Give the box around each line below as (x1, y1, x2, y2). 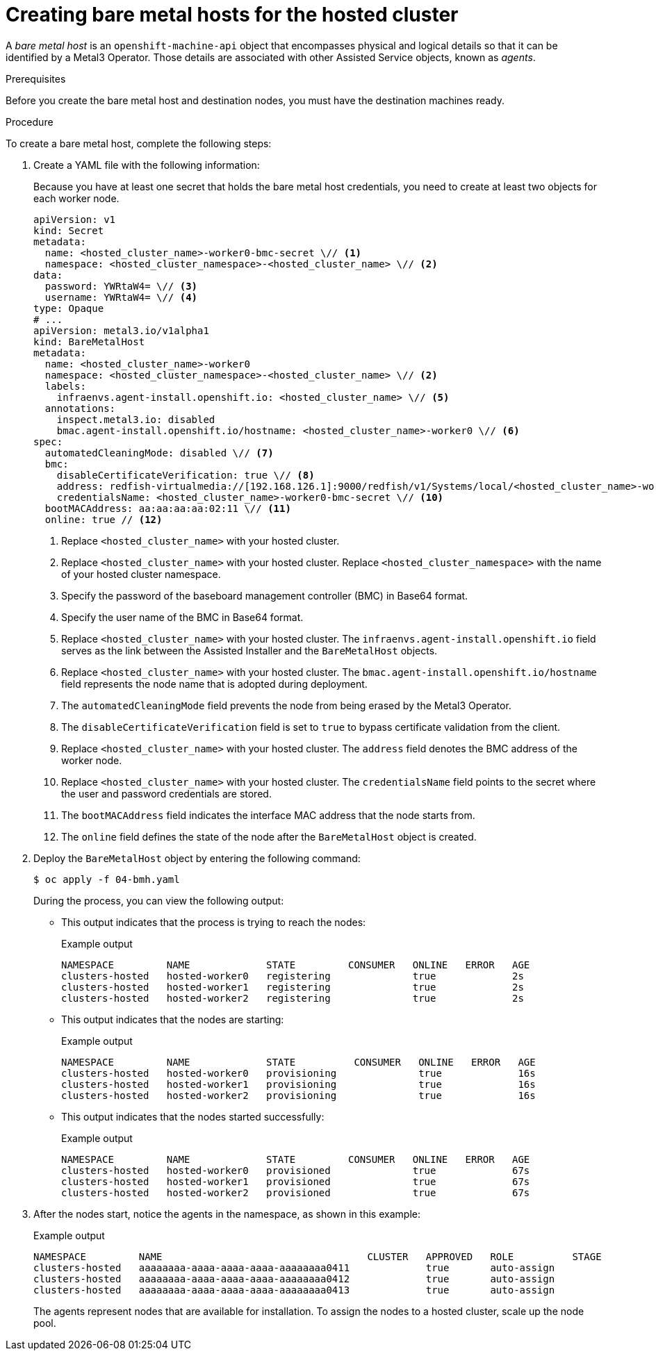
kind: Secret (33, 224, 104, 236)
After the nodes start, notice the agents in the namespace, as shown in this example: (33, 1207, 420, 1220)
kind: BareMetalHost (33, 336, 145, 347)
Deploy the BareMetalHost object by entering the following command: (33, 852, 361, 864)
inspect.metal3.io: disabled (56, 413, 215, 425)
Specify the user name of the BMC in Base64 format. (61, 611, 304, 623)
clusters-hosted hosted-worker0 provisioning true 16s (61, 1067, 536, 1079)
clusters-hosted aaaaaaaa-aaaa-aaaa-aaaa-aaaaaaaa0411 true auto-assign (33, 1262, 555, 1273)
